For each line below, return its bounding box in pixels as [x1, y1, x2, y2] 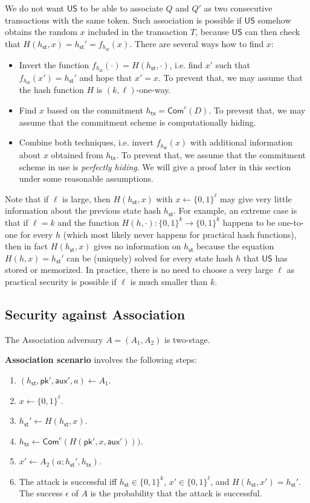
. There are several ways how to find [129, 37, 264, 50]
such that [215, 58, 250, 71]
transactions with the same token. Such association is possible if [5, 13, 242, 26]
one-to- [277, 216, 304, 228]
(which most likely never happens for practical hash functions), [63, 228, 297, 240]
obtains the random [5, 25, 77, 38]
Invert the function [19, 58, 89, 71]
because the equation [196, 240, 274, 252]
